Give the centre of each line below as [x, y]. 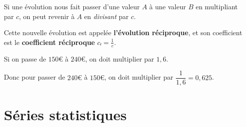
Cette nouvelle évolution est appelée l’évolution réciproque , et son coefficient [123, 32]
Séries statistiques [65, 115]
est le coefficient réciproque [49, 42]
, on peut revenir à [47, 16]
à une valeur [168, 6]
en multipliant [217, 6]
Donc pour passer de [35, 77]
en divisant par [106, 16]
